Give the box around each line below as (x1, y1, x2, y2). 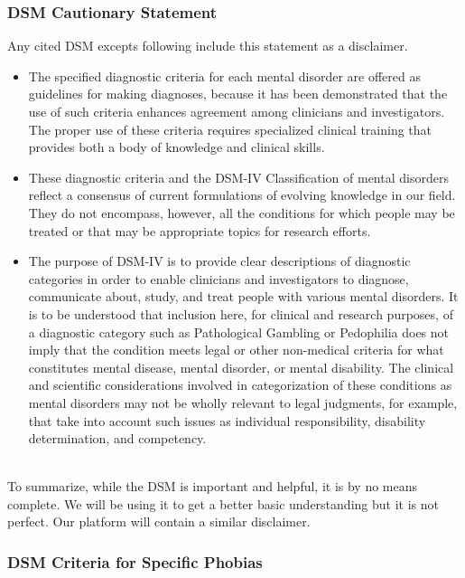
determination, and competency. (28, 429, 207, 448)
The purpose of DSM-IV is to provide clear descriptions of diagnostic (28, 251, 411, 270)
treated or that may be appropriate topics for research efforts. (28, 221, 371, 240)
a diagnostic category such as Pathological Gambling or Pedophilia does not (28, 322, 450, 341)
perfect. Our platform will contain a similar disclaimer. (7, 512, 311, 531)
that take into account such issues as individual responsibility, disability (28, 411, 426, 430)
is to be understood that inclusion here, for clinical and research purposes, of (28, 304, 453, 323)
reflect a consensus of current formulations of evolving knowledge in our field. (28, 185, 456, 204)
